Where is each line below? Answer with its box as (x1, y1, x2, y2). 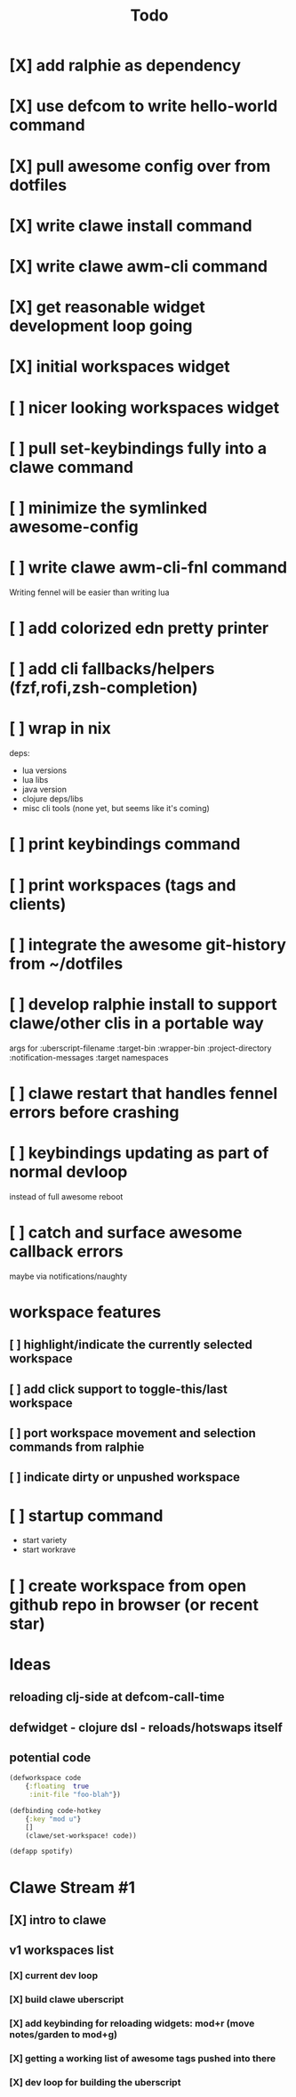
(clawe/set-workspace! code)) (25, 1831, 138, 1840)
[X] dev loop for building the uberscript (9, 2076, 181, 2088)
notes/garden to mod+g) (9, 2028, 118, 2041)
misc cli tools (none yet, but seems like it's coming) (21, 803, 211, 814)
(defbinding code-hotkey (9, 1806, 101, 1815)
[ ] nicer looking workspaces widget (9, 397, 280, 418)
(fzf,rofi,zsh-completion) (9, 678, 198, 698)
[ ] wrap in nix (9, 719, 111, 739)
